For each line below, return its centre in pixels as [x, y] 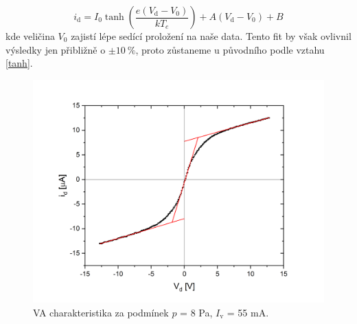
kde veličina [30, 36]
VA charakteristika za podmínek [101, 312]
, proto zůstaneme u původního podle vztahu [230, 49]
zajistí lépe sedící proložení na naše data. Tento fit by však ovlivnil [211, 36]
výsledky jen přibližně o [56, 49]
